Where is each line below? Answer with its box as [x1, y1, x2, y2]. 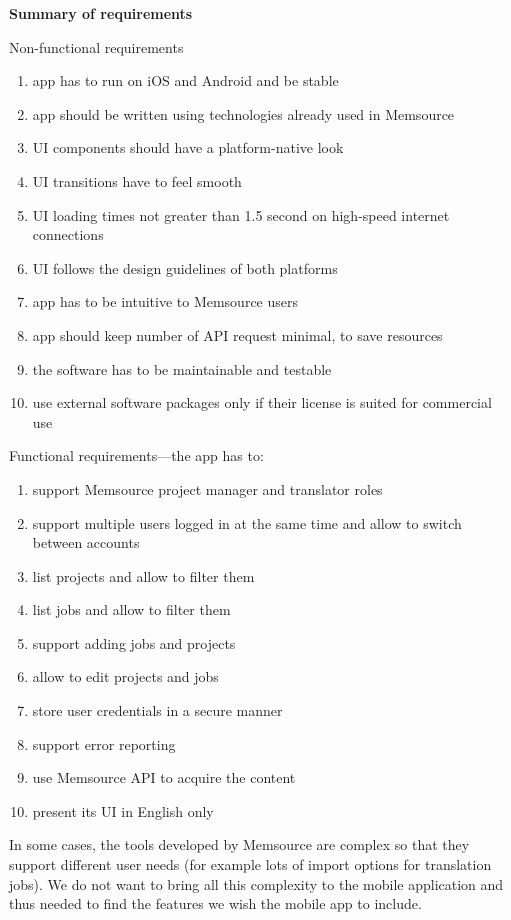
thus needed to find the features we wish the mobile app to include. [9, 893, 422, 914]
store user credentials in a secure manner [32, 700, 283, 721]
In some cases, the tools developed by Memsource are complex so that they [9, 834, 470, 855]
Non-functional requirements [9, 36, 184, 57]
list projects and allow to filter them [32, 565, 255, 586]
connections [32, 224, 104, 245]
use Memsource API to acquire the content [32, 767, 296, 788]
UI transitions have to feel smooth [32, 170, 242, 191]
